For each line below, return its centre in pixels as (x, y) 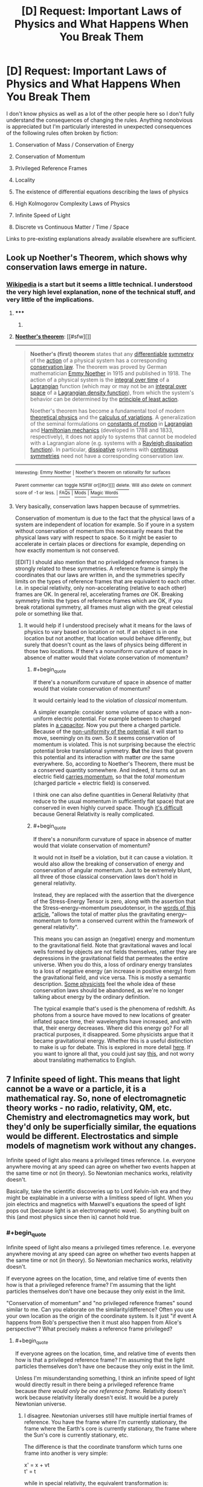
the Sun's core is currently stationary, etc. (76, 1435)
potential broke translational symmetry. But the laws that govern (113, 751)
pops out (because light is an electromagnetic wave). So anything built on (98, 1210)
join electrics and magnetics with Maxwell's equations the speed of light (96, 1204)
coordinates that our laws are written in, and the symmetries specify (100, 575)
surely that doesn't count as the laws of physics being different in (105, 645)
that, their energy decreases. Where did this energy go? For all (111, 1028)
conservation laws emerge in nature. (77, 267)
